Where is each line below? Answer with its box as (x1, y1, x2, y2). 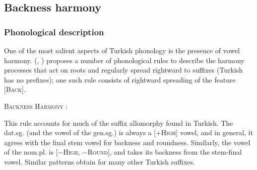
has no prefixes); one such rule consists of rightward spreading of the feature (4, 74, 236, 85)
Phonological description (4, 25, 104, 38)
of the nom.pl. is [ (4, 147, 58, 157)
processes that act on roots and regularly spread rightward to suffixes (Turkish (4, 65, 243, 75)
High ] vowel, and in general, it (161, 127, 253, 138)
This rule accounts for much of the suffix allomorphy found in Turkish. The (4, 117, 233, 128)
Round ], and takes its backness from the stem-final (87, 147, 242, 157)
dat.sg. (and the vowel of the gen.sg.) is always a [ (4, 127, 156, 138)
